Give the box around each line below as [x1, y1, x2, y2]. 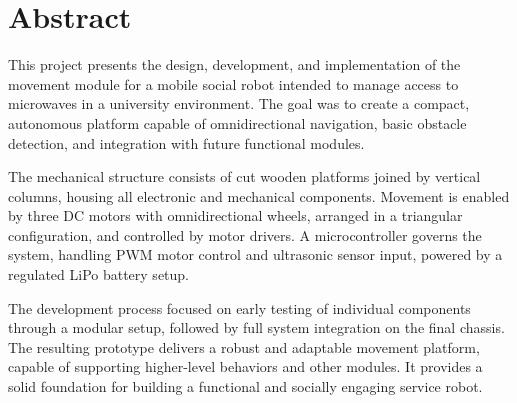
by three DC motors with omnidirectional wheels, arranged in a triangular [8, 205, 463, 226]
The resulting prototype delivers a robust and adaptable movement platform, [8, 336, 480, 357]
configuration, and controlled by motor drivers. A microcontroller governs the [8, 224, 482, 245]
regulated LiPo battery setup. [8, 264, 190, 285]
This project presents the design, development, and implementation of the [8, 54, 461, 75]
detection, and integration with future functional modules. [8, 132, 365, 153]
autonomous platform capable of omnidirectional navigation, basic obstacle [8, 112, 467, 133]
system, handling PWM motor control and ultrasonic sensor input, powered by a [8, 244, 503, 265]
